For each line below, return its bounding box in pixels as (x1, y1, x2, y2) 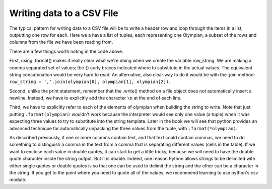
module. (9, 176, 27, 183)
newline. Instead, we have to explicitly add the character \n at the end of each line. (9, 95, 182, 101)
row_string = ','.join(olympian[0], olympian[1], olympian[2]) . (9, 78, 170, 85)
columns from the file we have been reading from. (9, 39, 113, 45)
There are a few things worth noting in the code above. (9, 48, 123, 54)
